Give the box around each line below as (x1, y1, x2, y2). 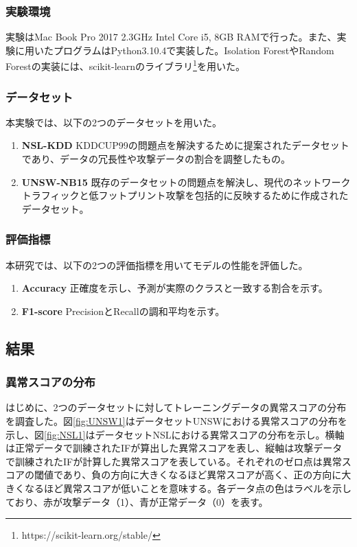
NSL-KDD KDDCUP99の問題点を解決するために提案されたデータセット (21, 138, 349, 152)
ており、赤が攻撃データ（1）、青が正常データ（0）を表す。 (5, 494, 268, 509)
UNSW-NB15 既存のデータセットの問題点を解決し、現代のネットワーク (21, 174, 351, 189)
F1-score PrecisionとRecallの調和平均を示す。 (21, 303, 225, 318)
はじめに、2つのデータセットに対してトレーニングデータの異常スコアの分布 (5, 400, 347, 415)
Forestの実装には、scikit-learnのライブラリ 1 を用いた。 (5, 57, 245, 73)
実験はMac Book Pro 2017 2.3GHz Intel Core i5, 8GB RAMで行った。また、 (5, 30, 337, 44)
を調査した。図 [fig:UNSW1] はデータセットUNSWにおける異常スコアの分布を (5, 414, 347, 428)
